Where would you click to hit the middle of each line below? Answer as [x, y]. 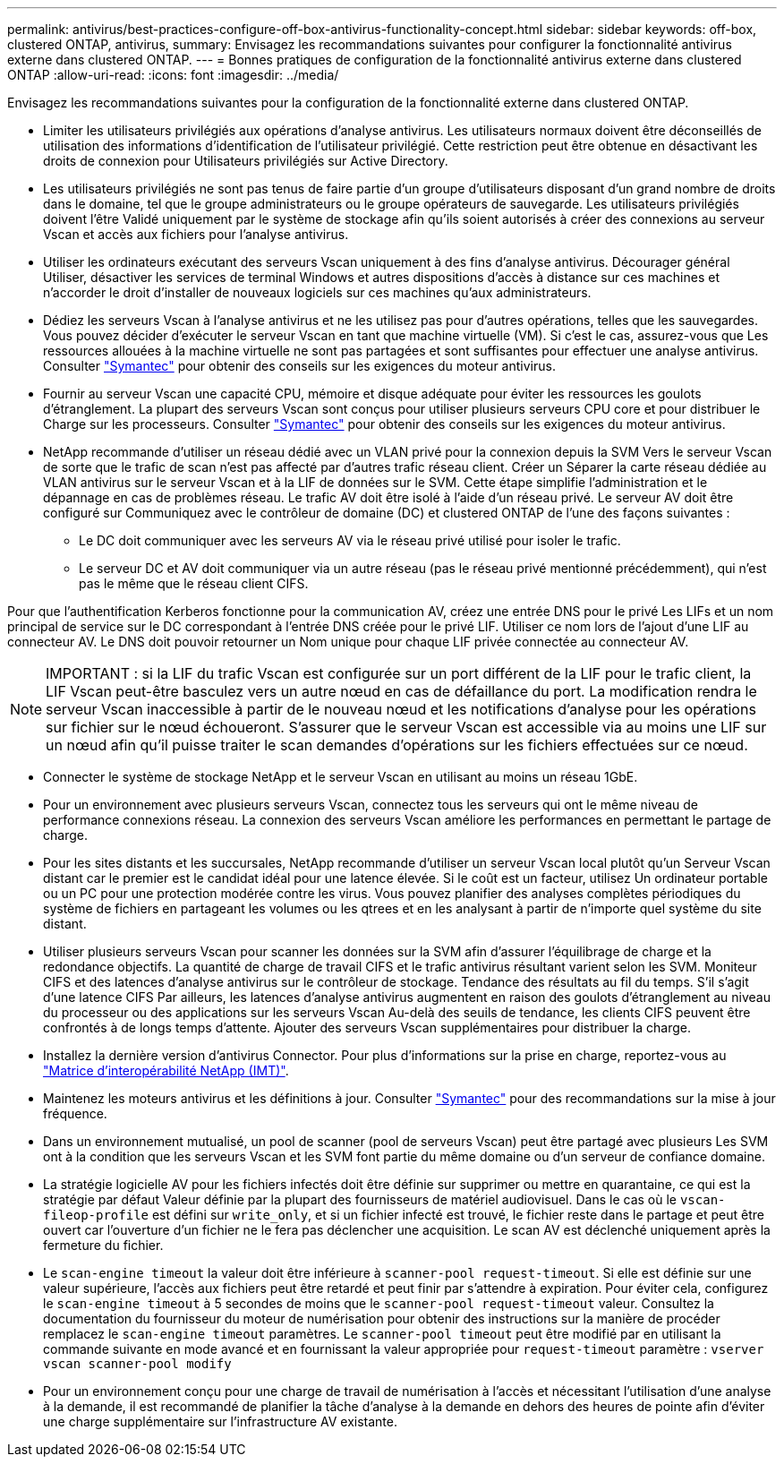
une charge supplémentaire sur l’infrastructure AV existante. [221, 1421]
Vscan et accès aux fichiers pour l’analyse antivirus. [196, 234]
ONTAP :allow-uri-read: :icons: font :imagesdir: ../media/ [173, 75]
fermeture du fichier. [103, 1245]
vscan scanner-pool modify [137, 1364]
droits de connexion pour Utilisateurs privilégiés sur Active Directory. [246, 161]
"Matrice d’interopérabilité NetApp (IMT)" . [166, 1070]
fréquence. [75, 1113]
